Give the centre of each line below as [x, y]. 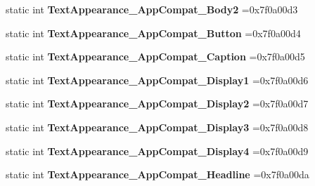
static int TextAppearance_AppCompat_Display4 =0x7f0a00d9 [157, 151]
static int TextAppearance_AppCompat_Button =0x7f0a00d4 [153, 33]
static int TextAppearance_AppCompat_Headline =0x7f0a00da [157, 174]
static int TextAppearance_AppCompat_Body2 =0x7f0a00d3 [152, 9]
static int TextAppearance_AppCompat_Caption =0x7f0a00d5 [155, 57]
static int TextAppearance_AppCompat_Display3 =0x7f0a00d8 [157, 127]
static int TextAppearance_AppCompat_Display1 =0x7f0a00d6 [157, 80]
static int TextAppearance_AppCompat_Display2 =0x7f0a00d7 [157, 104]
